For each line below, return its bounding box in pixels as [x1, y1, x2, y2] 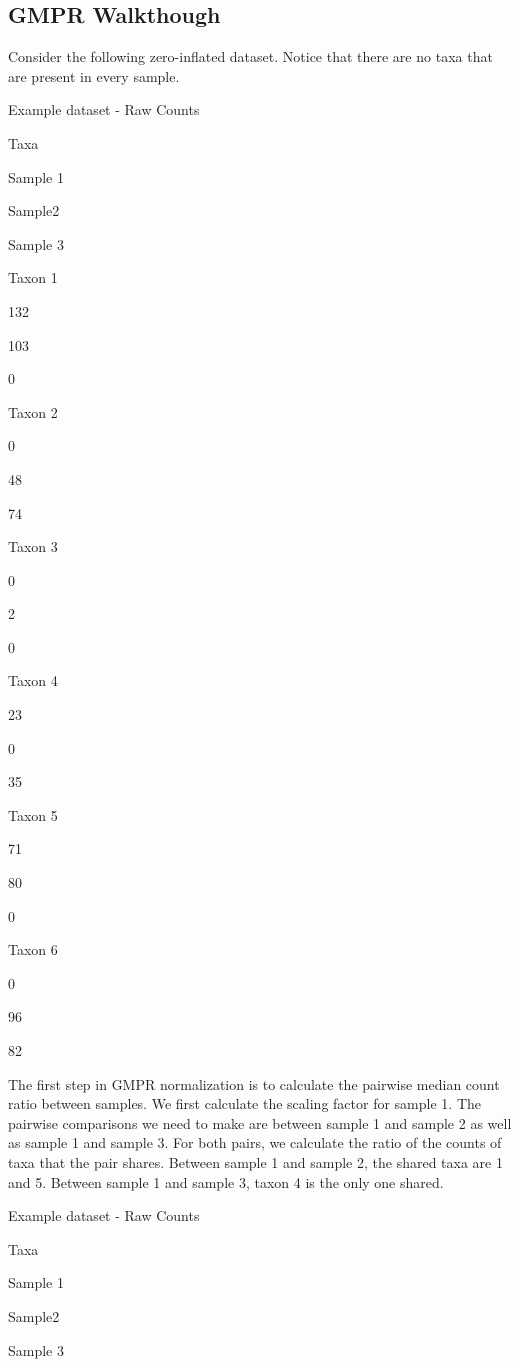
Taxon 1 [8, 267, 58, 288]
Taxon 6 [8, 939, 58, 960]
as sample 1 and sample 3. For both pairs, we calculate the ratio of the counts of [8, 1132, 502, 1153]
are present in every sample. [8, 65, 180, 86]
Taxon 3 [8, 536, 58, 557]
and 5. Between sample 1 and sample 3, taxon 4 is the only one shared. [8, 1171, 444, 1192]
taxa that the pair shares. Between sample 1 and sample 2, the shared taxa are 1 [8, 1151, 503, 1172]
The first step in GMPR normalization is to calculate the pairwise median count [8, 1073, 500, 1094]
